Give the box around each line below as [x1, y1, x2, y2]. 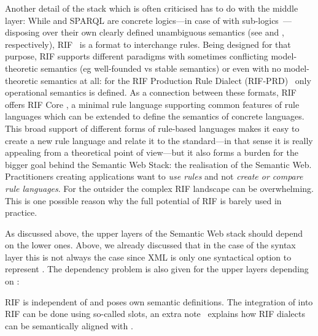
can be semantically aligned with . [5, 319, 133, 332]
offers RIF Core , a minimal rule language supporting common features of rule [5, 97, 300, 110]
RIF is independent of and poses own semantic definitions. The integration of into [5, 295, 313, 308]
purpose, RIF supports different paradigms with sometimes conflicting [5, 50, 268, 63]
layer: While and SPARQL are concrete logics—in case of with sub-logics [5, 13, 279, 26]
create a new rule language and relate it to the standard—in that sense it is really [5, 134, 313, 147]
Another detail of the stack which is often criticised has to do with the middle [5, 2, 298, 14]
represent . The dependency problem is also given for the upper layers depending [5, 262, 309, 275]
